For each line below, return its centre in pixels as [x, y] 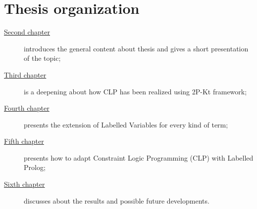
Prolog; [35, 167]
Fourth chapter [27, 108]
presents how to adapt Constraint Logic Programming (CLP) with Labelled [139, 157]
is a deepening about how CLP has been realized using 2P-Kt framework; [135, 91]
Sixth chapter [25, 184]
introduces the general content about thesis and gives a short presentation [136, 48]
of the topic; [42, 58]
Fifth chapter [24, 141]
